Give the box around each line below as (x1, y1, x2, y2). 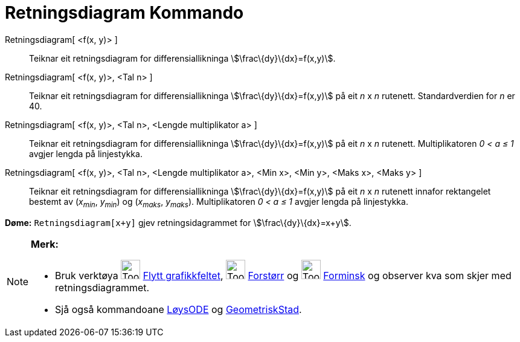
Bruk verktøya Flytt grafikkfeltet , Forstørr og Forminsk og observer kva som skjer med (55, 269, 512, 282)
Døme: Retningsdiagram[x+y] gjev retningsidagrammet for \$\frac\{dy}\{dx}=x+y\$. (5, 217, 351, 228)
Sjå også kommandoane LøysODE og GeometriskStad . (55, 303, 302, 315)
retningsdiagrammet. (55, 281, 150, 294)
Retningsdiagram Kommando (5, 2, 244, 23)
